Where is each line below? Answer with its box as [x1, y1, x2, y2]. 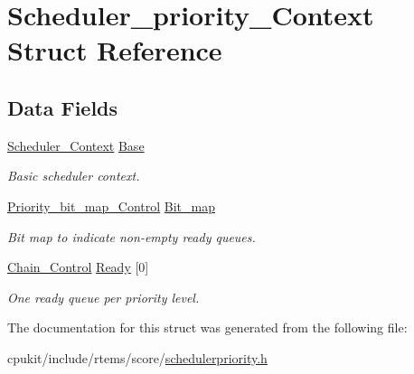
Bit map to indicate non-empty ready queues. [7, 227, 256, 246]
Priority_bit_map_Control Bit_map [7, 196, 216, 215]
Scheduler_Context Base [7, 136, 145, 154]
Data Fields [7, 93, 118, 121]
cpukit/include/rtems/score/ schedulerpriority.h [7, 348, 268, 367]
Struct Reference [7, 32, 222, 69]
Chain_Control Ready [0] [7, 257, 149, 276]
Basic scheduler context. [7, 166, 140, 185]
